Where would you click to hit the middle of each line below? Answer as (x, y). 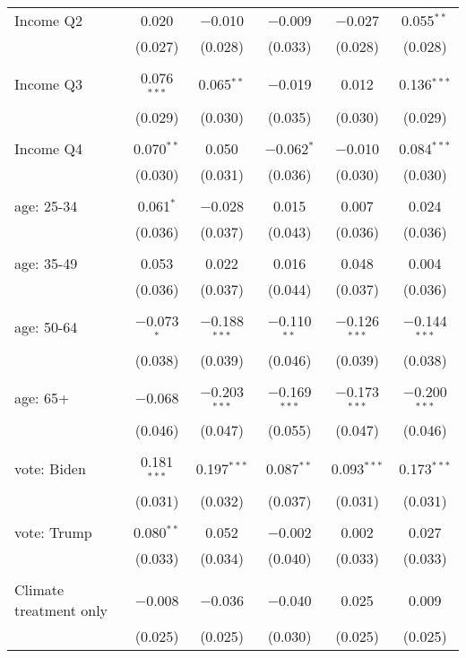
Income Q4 (48, 148)
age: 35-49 (46, 263)
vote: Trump (53, 532)
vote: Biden (50, 468)
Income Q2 (48, 20)
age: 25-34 (46, 205)
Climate (39, 590)
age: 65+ (42, 397)
